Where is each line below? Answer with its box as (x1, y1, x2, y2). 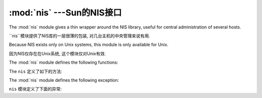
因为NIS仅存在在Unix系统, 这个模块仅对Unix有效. (9, 51, 106, 56)
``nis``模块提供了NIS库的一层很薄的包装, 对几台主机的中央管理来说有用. (9, 33, 150, 39)
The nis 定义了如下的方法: (9, 68, 63, 74)
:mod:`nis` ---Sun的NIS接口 (9, 7, 122, 18)
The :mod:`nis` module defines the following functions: (9, 59, 118, 65)
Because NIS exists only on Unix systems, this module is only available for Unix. (9, 42, 168, 48)
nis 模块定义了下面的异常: (9, 86, 62, 92)
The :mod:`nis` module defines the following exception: (9, 77, 119, 83)
